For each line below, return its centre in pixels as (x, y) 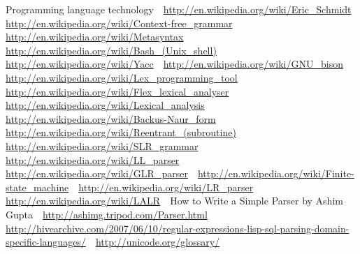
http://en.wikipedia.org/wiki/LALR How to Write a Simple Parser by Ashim (174, 201)
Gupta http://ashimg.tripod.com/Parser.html (107, 214)
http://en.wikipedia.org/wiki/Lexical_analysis (105, 105)
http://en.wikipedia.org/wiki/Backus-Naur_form (111, 118)
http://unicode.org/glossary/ (158, 242)
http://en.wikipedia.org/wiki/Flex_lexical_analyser (117, 91)
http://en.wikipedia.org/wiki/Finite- (276, 173)
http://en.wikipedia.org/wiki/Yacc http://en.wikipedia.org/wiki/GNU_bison (174, 64)
